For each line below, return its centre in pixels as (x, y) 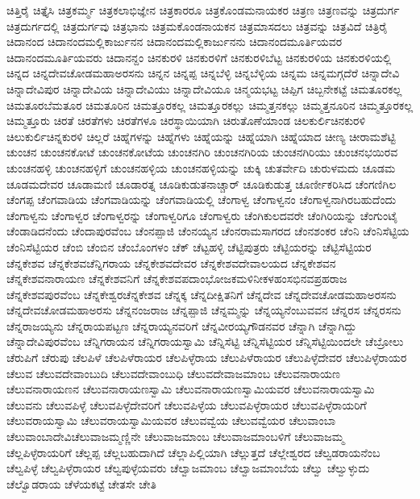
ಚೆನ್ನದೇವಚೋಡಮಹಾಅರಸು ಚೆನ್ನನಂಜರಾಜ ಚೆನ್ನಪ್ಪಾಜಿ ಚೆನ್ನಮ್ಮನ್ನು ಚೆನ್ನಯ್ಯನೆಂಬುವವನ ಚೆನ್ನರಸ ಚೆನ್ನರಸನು (204, 310)
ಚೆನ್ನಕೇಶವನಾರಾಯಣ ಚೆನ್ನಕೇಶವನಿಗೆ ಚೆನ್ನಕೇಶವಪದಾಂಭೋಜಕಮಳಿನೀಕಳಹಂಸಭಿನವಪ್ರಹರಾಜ (177, 279)
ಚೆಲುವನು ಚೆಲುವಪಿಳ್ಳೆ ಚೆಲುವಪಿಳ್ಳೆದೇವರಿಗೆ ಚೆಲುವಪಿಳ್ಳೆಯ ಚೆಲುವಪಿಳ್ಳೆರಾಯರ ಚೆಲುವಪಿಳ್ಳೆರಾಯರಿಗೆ (187, 404)
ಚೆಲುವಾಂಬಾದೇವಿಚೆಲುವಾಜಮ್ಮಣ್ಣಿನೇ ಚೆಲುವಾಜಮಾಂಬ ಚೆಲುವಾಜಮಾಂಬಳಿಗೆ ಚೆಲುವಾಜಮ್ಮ (175, 437)
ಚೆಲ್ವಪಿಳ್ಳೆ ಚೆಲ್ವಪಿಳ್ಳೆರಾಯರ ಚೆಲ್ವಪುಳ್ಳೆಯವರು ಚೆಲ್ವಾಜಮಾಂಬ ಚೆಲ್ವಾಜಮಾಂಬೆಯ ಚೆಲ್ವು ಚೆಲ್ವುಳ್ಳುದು (188, 468)
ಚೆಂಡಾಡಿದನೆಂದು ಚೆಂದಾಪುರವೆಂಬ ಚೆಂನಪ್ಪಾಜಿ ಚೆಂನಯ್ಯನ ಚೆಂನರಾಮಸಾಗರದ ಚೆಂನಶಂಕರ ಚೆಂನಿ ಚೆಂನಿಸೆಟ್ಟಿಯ (208, 231)
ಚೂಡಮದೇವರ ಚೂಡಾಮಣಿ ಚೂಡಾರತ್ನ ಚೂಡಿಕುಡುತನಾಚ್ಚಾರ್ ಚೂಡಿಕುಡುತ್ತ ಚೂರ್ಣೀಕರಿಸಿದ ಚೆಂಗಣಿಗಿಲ (202, 183)
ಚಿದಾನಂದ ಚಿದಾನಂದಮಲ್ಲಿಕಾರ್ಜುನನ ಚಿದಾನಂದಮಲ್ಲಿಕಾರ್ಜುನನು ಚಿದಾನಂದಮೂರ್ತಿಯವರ (175, 42)
